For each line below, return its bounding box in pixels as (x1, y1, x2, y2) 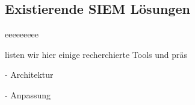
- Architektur (5, 68, 54, 81)
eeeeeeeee (5, 28, 39, 40)
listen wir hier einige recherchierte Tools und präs (5, 48, 188, 60)
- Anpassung (5, 88, 51, 101)
